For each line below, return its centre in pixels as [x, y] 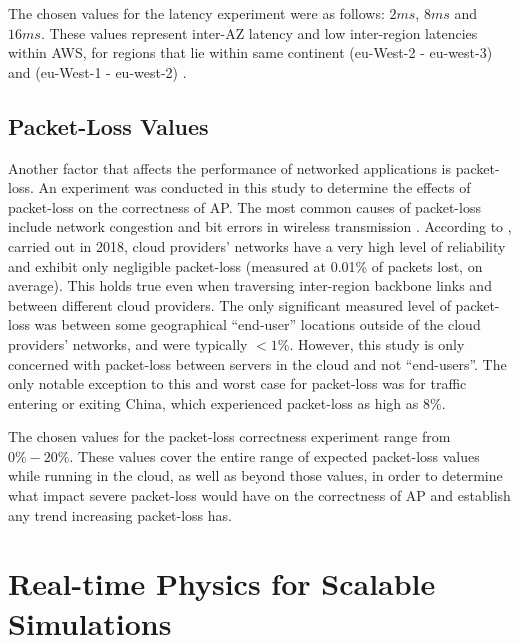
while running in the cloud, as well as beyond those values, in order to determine [255, 475]
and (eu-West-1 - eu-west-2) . [97, 71]
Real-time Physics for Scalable [222, 583]
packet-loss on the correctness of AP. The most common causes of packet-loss [244, 206]
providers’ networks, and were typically [128, 343]
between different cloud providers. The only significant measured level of [229, 304]
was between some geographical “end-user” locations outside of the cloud [257, 324]
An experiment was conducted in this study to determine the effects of [254, 187]
